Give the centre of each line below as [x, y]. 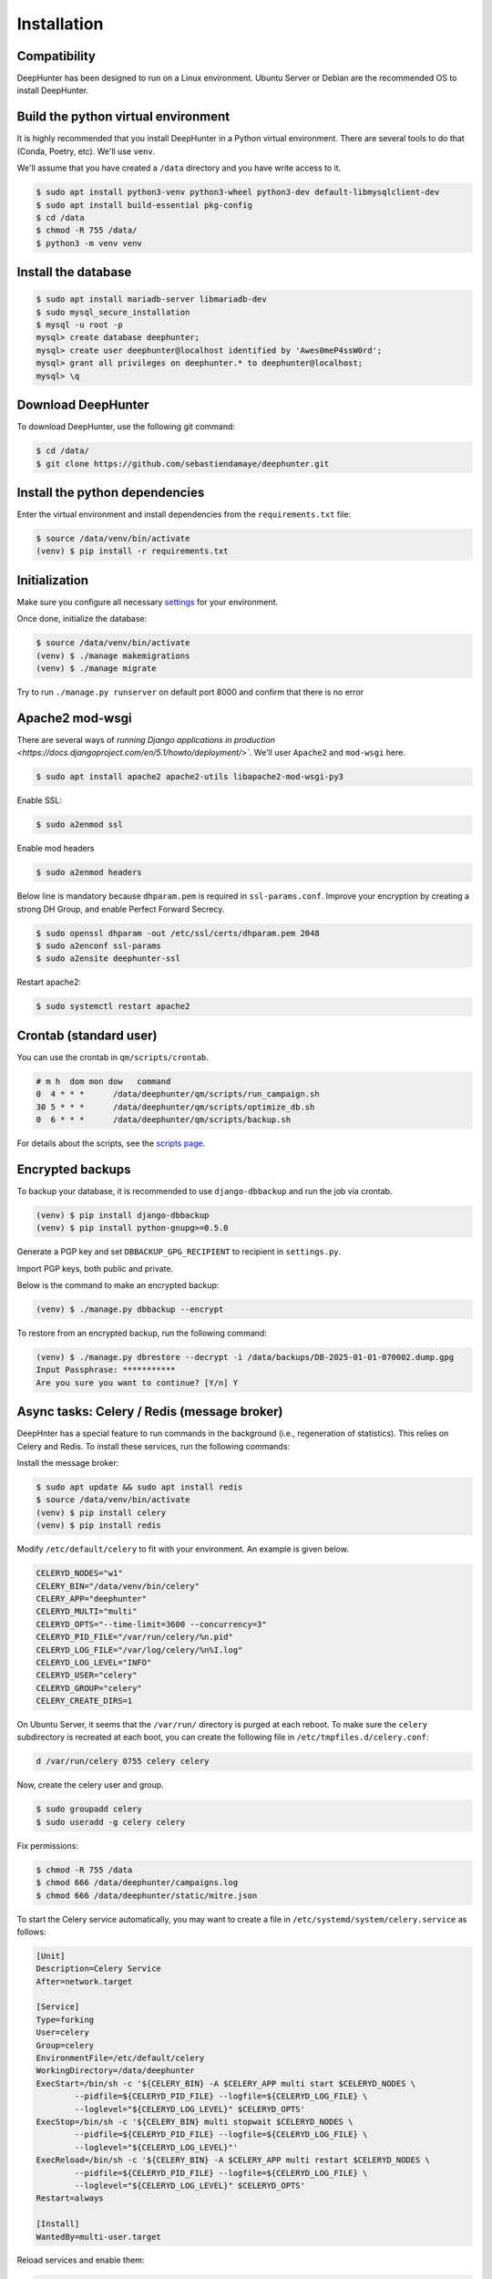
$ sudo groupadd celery [89, 1809]
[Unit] [51, 1956]
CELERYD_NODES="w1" [79, 1573]
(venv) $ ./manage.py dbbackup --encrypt [130, 1310]
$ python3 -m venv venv [89, 243]
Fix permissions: [48, 1845]
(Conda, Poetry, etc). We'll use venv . [86, 151]
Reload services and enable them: [81, 2260]
